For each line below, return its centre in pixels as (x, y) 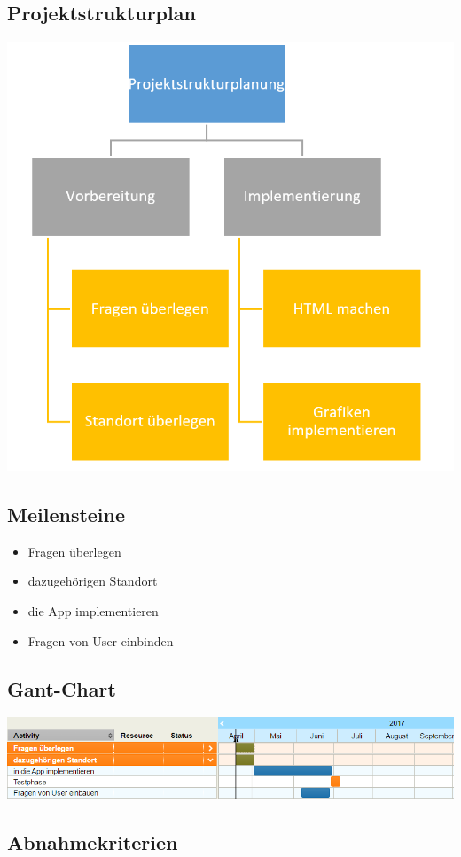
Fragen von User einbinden (101, 640)
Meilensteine (66, 514)
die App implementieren (93, 611)
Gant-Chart (62, 688)
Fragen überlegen (74, 551)
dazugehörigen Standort (93, 581)
